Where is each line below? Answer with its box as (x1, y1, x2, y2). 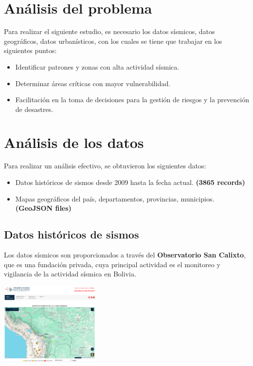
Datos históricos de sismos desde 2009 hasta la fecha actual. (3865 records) (15, 177, 245, 187)
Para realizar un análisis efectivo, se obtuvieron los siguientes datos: (4, 161, 206, 171)
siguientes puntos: (4, 45, 57, 55)
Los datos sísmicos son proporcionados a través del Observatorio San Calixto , (4, 249, 246, 259)
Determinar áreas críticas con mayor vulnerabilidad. (15, 78, 171, 88)
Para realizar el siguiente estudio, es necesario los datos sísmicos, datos (4, 26, 215, 37)
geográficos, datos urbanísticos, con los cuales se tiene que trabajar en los (4, 36, 222, 46)
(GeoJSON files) (15, 203, 72, 213)
